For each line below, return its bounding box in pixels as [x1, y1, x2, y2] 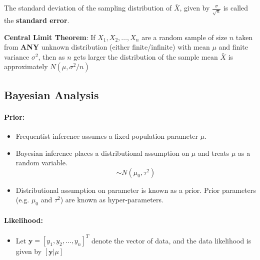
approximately [4, 61, 48, 72]
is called [223, 3, 248, 13]
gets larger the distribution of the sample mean [73, 51, 218, 62]
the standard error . [4, 15, 69, 25]
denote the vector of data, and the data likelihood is [91, 235, 251, 245]
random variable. [15, 157, 67, 168]
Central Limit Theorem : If [4, 32, 95, 42]
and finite [218, 42, 248, 52]
